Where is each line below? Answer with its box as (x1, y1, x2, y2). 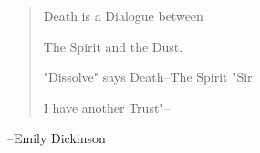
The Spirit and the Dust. (43, 36, 183, 56)
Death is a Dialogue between (43, 6, 203, 25)
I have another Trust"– (43, 97, 171, 117)
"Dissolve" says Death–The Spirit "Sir (43, 67, 253, 87)
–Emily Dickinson (7, 128, 106, 148)
